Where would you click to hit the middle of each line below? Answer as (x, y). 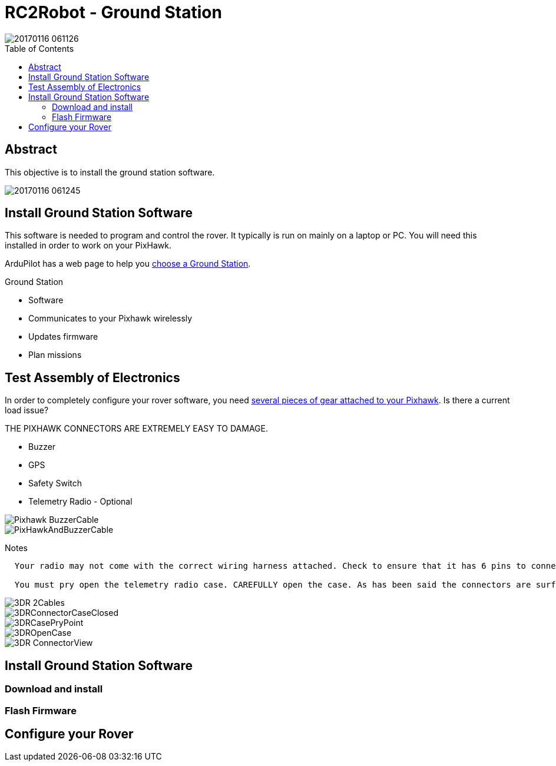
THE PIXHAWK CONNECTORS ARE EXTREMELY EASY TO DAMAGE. (136, 429)
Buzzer (42, 447)
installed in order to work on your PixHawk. (88, 246)
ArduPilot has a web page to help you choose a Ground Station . (128, 264)
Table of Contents (39, 48)
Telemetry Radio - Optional (80, 502)
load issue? (27, 410)
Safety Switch (55, 483)
